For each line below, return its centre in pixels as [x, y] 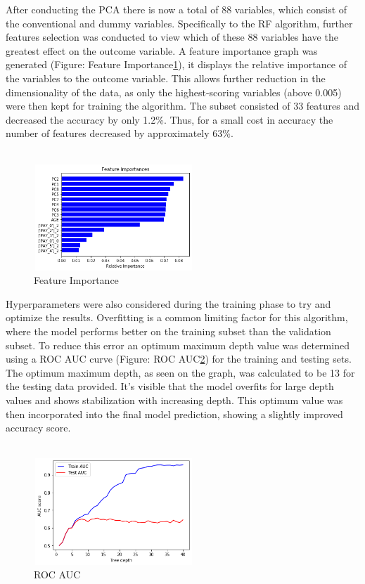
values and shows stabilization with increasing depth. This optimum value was [174, 400]
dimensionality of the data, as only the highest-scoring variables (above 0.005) [174, 92]
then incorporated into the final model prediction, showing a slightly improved [174, 414]
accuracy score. [38, 428]
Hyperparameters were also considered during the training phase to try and [168, 303]
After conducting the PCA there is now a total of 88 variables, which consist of [177, 9]
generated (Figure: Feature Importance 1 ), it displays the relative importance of [176, 64]
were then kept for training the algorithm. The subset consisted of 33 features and [183, 106]
